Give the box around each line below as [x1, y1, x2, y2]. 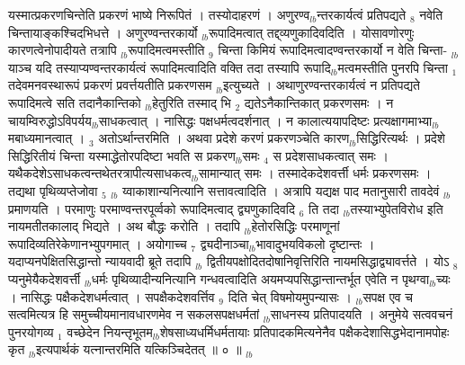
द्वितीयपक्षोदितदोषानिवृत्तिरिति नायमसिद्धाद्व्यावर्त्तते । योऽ [206, 252, 450, 271]
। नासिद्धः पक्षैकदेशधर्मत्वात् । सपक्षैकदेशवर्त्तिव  [8, 287, 219, 306]
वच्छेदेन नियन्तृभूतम [67, 322, 153, 341]
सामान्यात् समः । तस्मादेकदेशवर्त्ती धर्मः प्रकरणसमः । [198, 164, 432, 182]
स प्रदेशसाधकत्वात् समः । [273, 146, 389, 165]
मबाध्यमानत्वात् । [8, 129, 85, 147]
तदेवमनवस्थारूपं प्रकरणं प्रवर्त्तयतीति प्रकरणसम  [8, 76, 217, 94]
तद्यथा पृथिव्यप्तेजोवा [8, 181, 98, 200]
